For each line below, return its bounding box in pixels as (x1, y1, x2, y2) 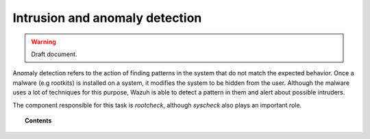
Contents (25, 116, 52, 125)
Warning (31, 38, 56, 46)
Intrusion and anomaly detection (12, 10, 202, 25)
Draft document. (31, 50, 78, 58)
